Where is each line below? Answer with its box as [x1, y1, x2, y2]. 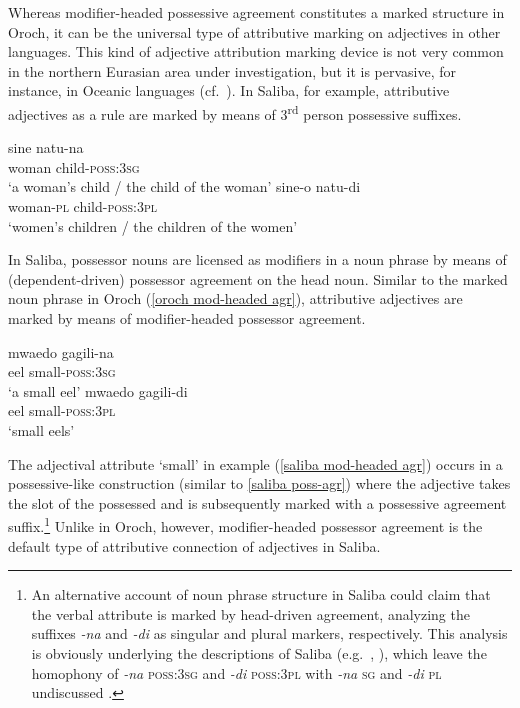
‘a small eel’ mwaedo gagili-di [8, 380, 188, 401]
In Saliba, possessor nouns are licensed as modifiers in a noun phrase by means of [8, 249, 507, 270]
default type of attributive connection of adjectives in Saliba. [8, 535, 381, 556]
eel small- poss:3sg [8, 361, 116, 382]
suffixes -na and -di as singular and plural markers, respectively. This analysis [31, 623, 508, 644]
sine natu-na [8, 137, 84, 158]
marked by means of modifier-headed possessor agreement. [8, 307, 366, 328]
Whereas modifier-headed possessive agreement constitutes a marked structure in [8, 2, 505, 22]
